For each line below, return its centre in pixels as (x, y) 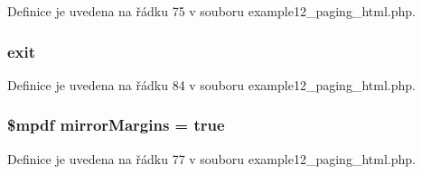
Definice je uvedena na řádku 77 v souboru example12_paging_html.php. (211, 158)
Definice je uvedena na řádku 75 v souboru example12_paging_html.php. (211, 11)
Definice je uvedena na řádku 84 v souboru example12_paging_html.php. (211, 84)
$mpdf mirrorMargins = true (116, 125)
